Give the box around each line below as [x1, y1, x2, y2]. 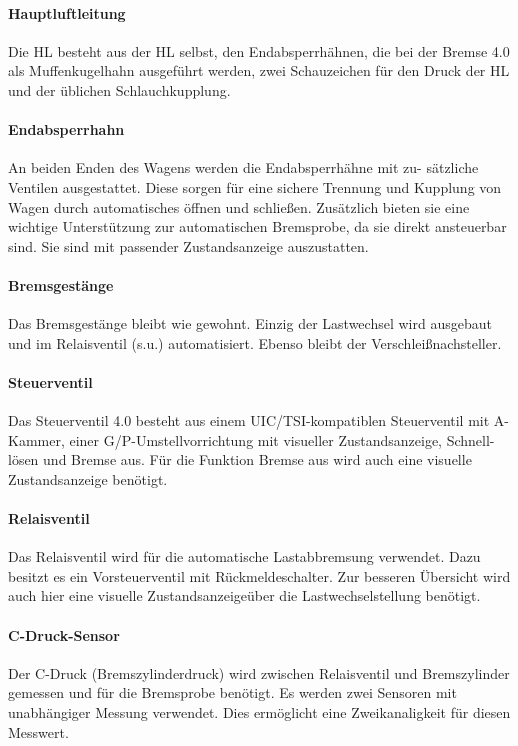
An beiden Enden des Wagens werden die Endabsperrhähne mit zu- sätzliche [8, 157, 479, 178]
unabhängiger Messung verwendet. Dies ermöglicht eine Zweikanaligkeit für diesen [8, 702, 511, 723]
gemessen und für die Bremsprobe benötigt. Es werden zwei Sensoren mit [8, 682, 457, 703]
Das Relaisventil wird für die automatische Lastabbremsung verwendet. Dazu [8, 546, 481, 567]
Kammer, [8, 429, 65, 450]
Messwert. [8, 721, 69, 742]
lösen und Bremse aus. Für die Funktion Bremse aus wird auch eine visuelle [8, 449, 472, 470]
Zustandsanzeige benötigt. [8, 468, 168, 489]
